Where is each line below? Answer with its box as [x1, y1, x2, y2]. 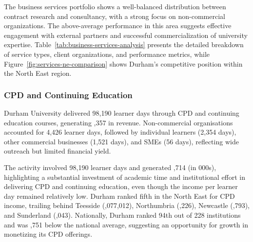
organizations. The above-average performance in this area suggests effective [4, 20, 232, 31]
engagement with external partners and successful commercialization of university [4, 30, 248, 40]
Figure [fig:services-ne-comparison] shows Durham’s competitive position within [4, 58, 243, 69]
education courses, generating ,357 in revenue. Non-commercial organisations [4, 117, 233, 127]
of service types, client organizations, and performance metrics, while [4, 49, 210, 59]
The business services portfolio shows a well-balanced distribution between [4, 1, 226, 11]
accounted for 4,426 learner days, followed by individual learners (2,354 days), [4, 127, 236, 137]
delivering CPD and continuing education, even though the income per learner [4, 181, 238, 191]
